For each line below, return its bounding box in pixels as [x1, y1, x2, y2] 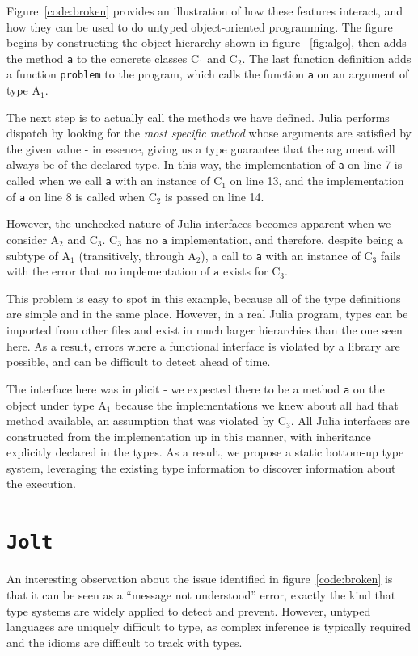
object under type [6, 396, 95, 413]
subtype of [6, 246, 58, 263]
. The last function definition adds [242, 49, 412, 66]
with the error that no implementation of [6, 263, 210, 280]
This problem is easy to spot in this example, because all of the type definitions [6, 289, 401, 306]
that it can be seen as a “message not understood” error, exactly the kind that [6, 586, 396, 603]
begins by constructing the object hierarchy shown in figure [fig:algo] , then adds [6, 34, 407, 51]
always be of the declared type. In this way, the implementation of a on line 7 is [6, 156, 403, 173]
